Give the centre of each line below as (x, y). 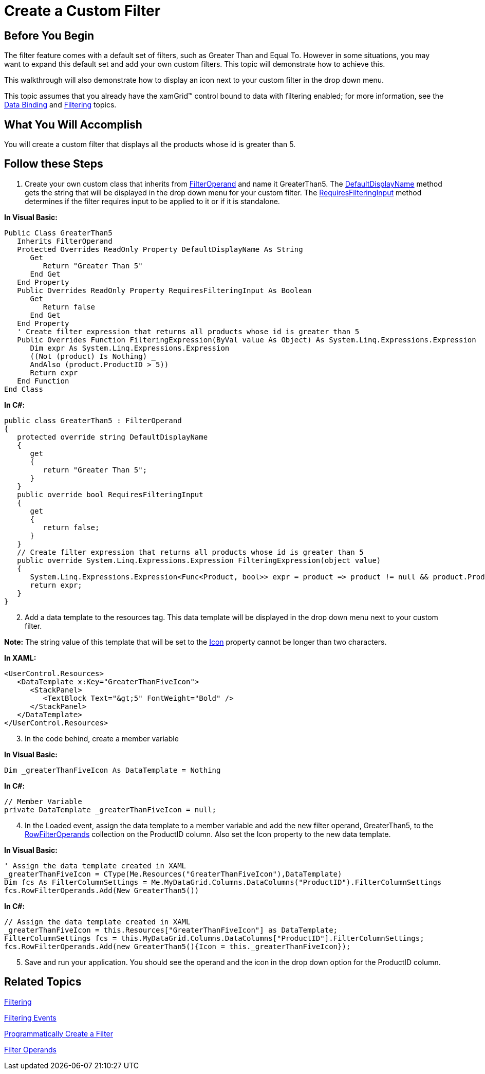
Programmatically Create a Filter (59, 1033)
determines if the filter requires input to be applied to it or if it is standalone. (152, 201)
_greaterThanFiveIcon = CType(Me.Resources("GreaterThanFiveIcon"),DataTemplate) (173, 874)
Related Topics (43, 982)
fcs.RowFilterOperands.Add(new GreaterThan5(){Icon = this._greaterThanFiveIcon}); (178, 946)
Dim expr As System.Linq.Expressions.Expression (130, 348)
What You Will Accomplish (73, 124)
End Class (24, 389)
